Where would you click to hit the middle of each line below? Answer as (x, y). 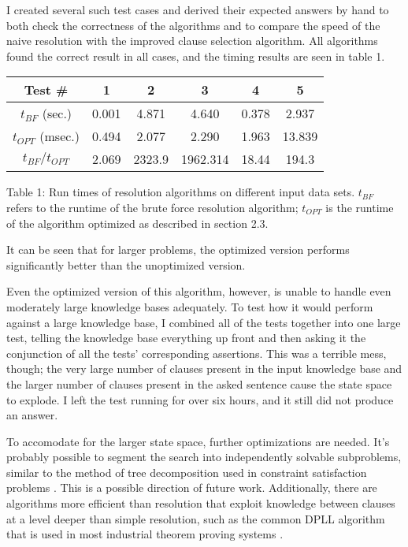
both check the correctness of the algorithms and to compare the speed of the (193, 25)
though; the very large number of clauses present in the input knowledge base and (204, 368)
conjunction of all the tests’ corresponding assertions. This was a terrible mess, (197, 353)
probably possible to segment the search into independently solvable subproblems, (204, 457)
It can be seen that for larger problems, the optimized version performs (178, 249)
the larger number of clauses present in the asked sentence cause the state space (199, 383)
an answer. (32, 415)
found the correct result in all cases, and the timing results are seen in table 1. (196, 56)
